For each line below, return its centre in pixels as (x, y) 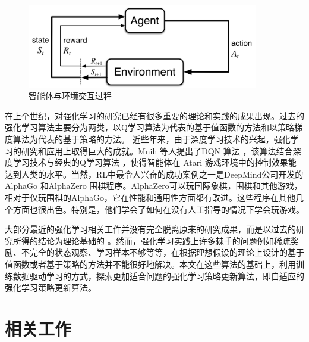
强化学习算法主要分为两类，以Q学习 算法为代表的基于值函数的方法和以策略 (149, 127)
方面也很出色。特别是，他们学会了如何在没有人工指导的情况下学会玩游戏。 (158, 209)
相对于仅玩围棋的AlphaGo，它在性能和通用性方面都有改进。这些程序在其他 (150, 197)
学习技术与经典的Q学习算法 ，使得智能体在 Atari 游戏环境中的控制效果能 (154, 162)
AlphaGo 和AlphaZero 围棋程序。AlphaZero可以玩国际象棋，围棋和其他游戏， (154, 186)
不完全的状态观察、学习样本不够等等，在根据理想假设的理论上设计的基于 (163, 252)
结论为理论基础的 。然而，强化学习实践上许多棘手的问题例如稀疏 (164, 240)
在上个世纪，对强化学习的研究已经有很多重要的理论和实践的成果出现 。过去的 (154, 115)
